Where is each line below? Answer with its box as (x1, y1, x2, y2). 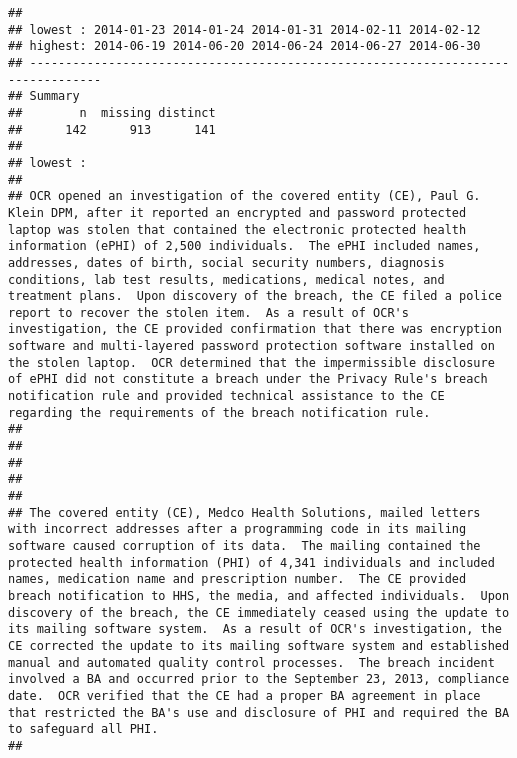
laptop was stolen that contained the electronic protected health (8, 222, 467, 237)
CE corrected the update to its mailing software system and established (8, 638, 510, 653)
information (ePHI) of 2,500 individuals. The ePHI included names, (8, 239, 481, 254)
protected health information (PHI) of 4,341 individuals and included (8, 555, 495, 570)
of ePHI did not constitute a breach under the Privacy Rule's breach (8, 372, 488, 387)
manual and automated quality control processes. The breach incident (8, 655, 495, 670)
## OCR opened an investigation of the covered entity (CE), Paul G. (8, 189, 481, 204)
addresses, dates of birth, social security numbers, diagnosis (8, 255, 445, 270)
